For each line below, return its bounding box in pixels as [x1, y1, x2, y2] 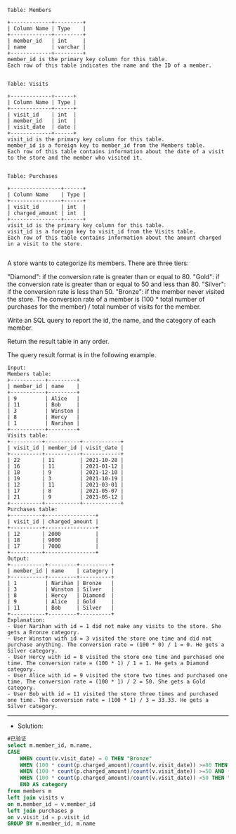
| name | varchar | [7, 44, 86, 51]
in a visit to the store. [7, 240, 83, 248]
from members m [7, 788, 52, 795]
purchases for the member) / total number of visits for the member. [7, 302, 202, 311]
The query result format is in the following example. [7, 351, 157, 359]
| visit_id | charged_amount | [7, 518, 99, 525]
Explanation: [7, 617, 46, 624]
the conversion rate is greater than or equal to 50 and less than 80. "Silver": [7, 280, 226, 288]
